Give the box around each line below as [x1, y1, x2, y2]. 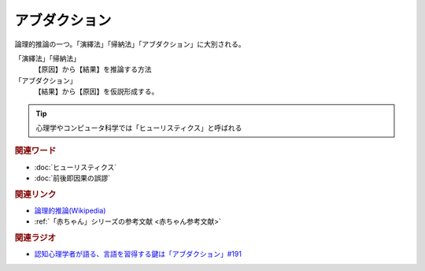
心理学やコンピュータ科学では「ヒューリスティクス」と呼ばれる [35, 123, 242, 132]
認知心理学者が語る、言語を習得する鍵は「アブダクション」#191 [34, 249, 242, 259]
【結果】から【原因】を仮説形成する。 [34, 87, 159, 96]
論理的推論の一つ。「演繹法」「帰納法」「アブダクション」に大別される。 [14, 39, 246, 49]
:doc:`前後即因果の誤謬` [34, 173, 111, 183]
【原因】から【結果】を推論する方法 [34, 65, 152, 74]
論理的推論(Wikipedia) [34, 206, 106, 215]
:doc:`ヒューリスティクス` [34, 162, 117, 172]
